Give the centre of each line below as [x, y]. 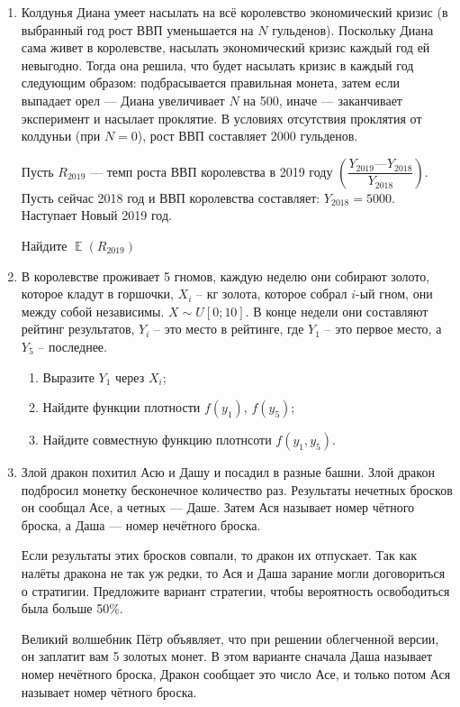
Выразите [68, 376]
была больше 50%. [72, 608]
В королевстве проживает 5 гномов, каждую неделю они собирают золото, [225, 275]
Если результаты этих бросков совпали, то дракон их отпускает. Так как [219, 555]
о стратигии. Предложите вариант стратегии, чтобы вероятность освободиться [235, 590]
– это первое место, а [383, 329]
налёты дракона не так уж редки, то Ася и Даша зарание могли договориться [233, 573]
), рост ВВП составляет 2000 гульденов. [248, 136]
